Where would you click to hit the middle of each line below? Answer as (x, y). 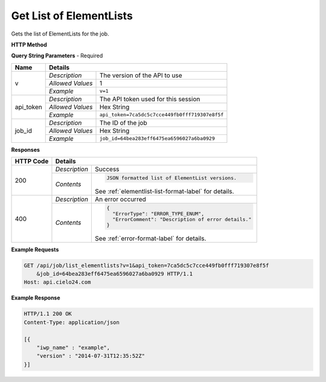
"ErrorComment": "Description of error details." (182, 219)
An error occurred (120, 199)
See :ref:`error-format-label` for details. (150, 238)
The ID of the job (123, 122)
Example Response (36, 298)
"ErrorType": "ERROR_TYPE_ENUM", (158, 214)
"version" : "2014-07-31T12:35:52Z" (91, 356)
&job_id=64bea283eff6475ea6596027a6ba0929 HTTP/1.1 (115, 274)
